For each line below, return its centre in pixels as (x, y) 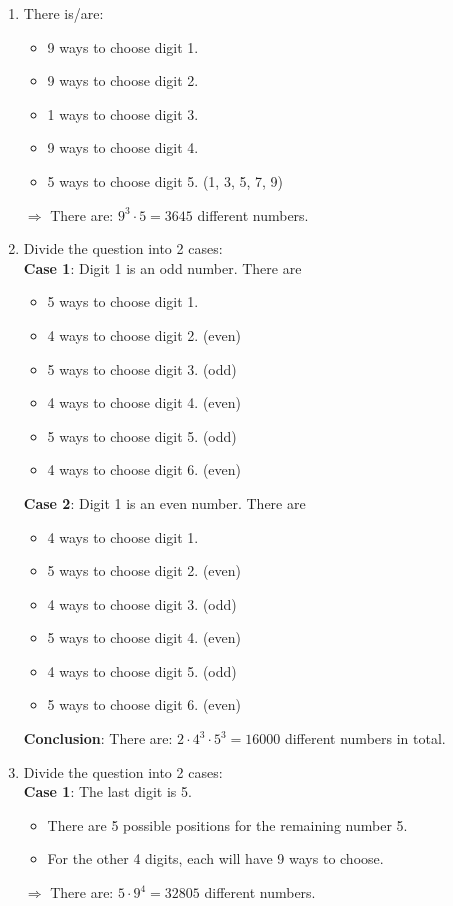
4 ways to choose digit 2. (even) (144, 334)
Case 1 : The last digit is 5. (107, 791)
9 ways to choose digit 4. (123, 147)
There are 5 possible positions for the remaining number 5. (227, 824)
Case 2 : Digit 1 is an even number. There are (164, 502)
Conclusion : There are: (98, 738)
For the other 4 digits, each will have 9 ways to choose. (215, 858)
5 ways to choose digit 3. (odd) (142, 368)
